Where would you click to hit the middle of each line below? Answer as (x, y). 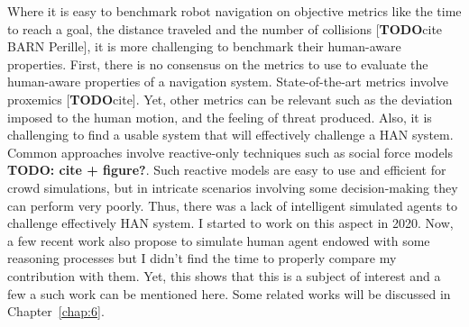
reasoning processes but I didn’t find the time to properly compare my (202, 258)
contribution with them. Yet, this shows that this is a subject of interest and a (224, 275)
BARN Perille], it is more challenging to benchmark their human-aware (204, 46)
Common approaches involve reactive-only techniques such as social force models (230, 152)
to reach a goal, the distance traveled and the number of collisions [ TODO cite (225, 28)
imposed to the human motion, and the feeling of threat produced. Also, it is (220, 117)
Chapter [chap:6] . (56, 311)
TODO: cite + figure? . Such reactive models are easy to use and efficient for (227, 170)
